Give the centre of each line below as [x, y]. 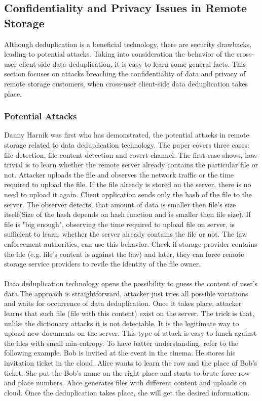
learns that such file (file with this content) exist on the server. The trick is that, [129, 313]
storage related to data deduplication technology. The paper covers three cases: [127, 144]
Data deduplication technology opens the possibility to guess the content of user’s [131, 283]
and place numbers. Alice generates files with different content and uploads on [125, 383]
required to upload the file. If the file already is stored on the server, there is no [128, 184]
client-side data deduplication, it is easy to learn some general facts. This [133, 63]
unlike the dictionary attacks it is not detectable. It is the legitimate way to [122, 323]
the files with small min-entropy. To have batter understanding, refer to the [121, 343]
